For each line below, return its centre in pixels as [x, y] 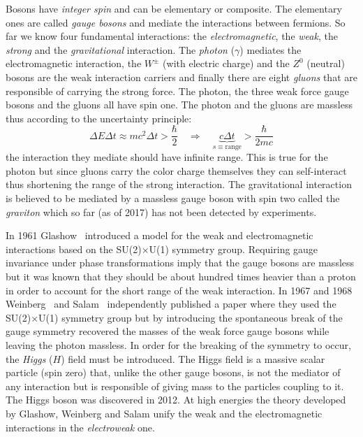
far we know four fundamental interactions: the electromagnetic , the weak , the [172, 36]
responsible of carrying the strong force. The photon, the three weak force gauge [177, 91]
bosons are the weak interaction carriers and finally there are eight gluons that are [181, 77]
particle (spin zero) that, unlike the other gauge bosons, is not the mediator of [173, 372]
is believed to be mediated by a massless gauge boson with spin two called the [173, 198]
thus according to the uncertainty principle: [99, 118]
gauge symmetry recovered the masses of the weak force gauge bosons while [168, 331]
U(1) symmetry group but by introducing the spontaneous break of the [191, 317]
